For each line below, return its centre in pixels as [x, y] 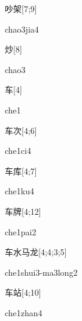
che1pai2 [21, 231]
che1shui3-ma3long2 [41, 272]
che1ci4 [18, 151]
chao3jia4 [22, 29]
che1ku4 [19, 191]
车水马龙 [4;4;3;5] [36, 252]
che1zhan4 [24, 312]
